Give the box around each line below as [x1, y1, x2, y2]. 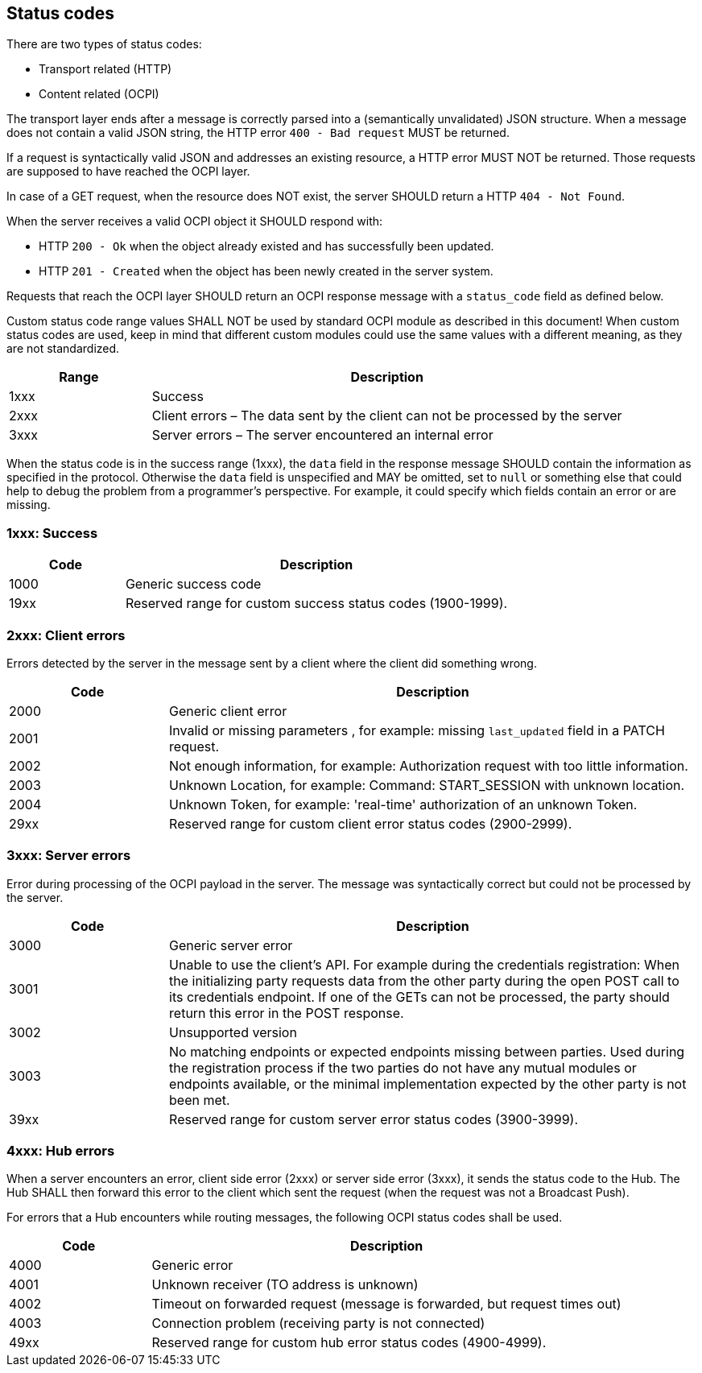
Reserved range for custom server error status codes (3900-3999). [169, 1110, 579, 1127]
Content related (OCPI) [39, 87, 159, 101]
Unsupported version [169, 1024, 297, 1040]
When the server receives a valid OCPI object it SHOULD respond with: [6, 214, 383, 229]
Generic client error [169, 702, 287, 719]
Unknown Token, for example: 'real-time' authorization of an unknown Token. [169, 796, 638, 813]
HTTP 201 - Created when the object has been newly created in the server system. [39, 264, 493, 279]
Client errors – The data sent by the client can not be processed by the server [151, 407, 622, 424]
